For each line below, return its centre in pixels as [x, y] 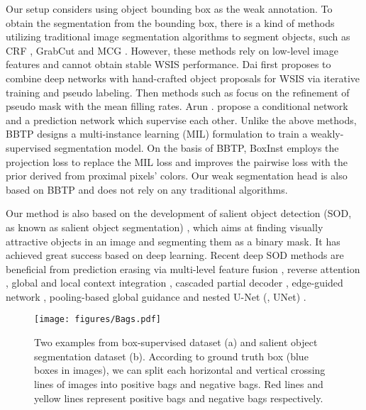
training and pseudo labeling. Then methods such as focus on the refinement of [178, 92]
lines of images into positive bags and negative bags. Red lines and [179, 383]
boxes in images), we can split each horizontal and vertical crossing [180, 370]
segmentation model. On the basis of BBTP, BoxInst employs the [196, 147]
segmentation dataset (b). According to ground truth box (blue [171, 356]
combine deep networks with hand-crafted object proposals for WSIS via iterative [183, 78]
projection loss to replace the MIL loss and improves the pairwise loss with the [177, 161]
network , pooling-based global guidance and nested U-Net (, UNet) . [156, 296]
